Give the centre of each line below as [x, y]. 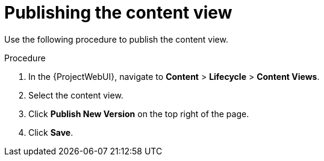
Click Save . [51, 132]
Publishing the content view [118, 13]
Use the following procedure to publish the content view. [116, 39]
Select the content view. [76, 95]
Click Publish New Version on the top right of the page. [139, 114]
